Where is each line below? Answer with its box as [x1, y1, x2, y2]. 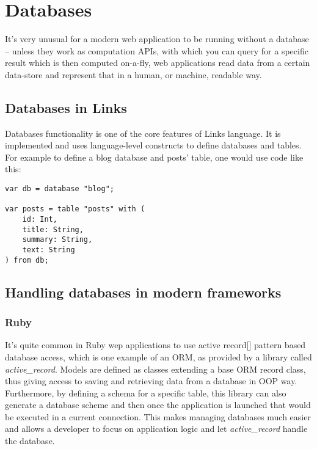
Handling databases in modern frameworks [5, 282, 282, 301]
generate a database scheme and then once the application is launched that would [5, 398, 311, 411]
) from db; [5, 255, 49, 265]
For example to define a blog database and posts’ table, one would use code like [5, 150, 304, 163]
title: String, [22, 225, 84, 234]
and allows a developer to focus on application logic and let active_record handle [5, 422, 308, 435]
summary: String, [22, 235, 93, 244]
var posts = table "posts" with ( [5, 205, 145, 214]
